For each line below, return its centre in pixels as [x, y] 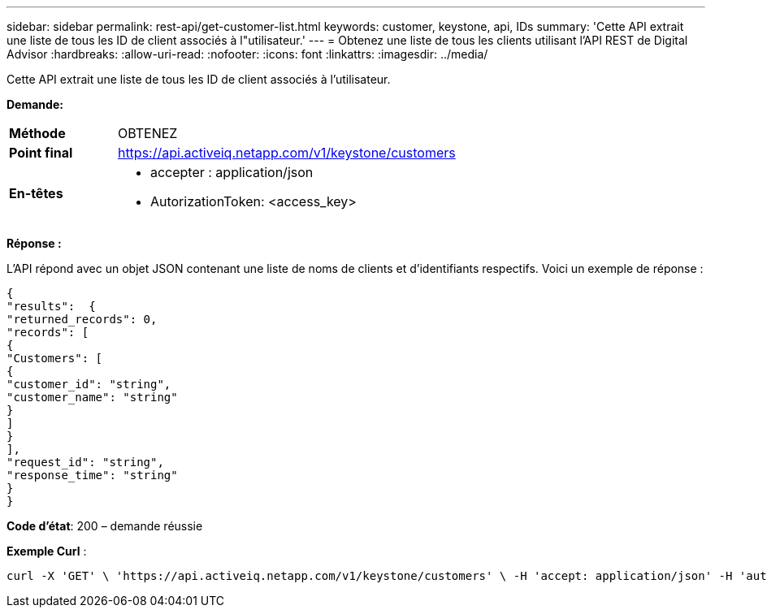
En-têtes [36, 193]
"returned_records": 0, [82, 319]
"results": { [51, 306]
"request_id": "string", [85, 462]
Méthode [37, 133]
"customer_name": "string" [92, 397]
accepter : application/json [232, 172]
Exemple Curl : [47, 551]
